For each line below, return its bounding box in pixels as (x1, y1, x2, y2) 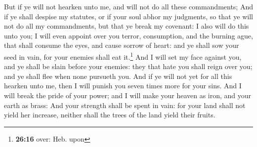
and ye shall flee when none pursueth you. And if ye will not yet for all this (4, 71, 232, 81)
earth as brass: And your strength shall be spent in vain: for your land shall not (4, 100, 246, 110)
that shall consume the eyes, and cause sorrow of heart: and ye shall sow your (4, 40, 239, 50)
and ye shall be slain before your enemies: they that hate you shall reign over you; (4, 61, 253, 72)
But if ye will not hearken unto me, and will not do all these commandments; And (4, 1, 253, 11)
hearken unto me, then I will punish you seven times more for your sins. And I (4, 80, 242, 91)
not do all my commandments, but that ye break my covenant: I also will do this (4, 21, 249, 31)
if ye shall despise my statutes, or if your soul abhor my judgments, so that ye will (4, 11, 253, 21)
